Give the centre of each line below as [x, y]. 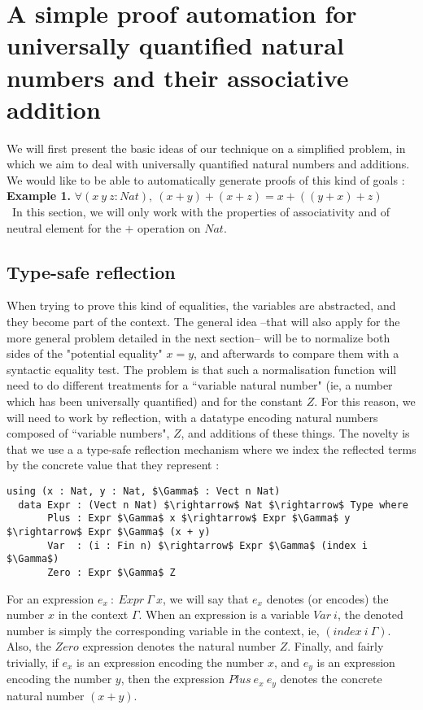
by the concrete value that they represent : [113, 465]
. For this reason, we [365, 401]
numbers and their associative [178, 77]
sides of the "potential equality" [85, 353]
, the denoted [370, 614]
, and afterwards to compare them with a [297, 353]
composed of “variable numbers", [88, 433]
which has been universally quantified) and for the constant [155, 401]
